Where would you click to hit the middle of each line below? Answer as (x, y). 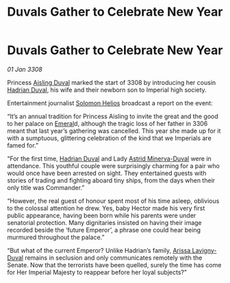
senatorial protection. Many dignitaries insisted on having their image (104, 222)
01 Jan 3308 (25, 69)
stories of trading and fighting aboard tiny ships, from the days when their (111, 180)
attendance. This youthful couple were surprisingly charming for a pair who (114, 165)
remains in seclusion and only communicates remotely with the (114, 258)
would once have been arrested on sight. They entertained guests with (107, 173)
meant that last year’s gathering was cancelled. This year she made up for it (114, 131)
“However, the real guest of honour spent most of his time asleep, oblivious (113, 201)
